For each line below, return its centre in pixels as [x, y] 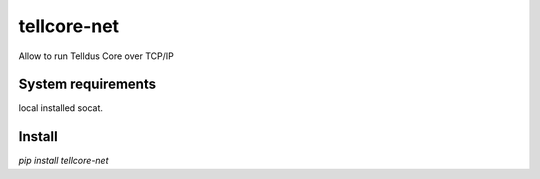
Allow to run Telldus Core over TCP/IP [96, 56]
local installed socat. [61, 108]
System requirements [87, 84]
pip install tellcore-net [63, 161]
